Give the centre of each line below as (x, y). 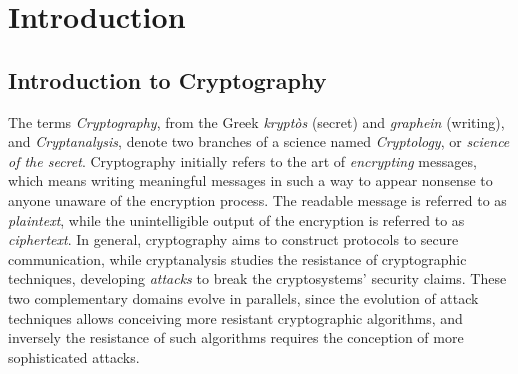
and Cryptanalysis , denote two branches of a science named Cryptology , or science (259, 141)
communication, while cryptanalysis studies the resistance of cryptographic (237, 258)
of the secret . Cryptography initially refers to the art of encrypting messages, (242, 160)
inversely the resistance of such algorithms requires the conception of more (236, 337)
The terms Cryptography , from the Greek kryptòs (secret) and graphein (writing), (256, 121)
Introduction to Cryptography (167, 79)
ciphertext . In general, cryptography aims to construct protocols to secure (233, 239)
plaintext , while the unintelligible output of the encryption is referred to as (236, 219)
